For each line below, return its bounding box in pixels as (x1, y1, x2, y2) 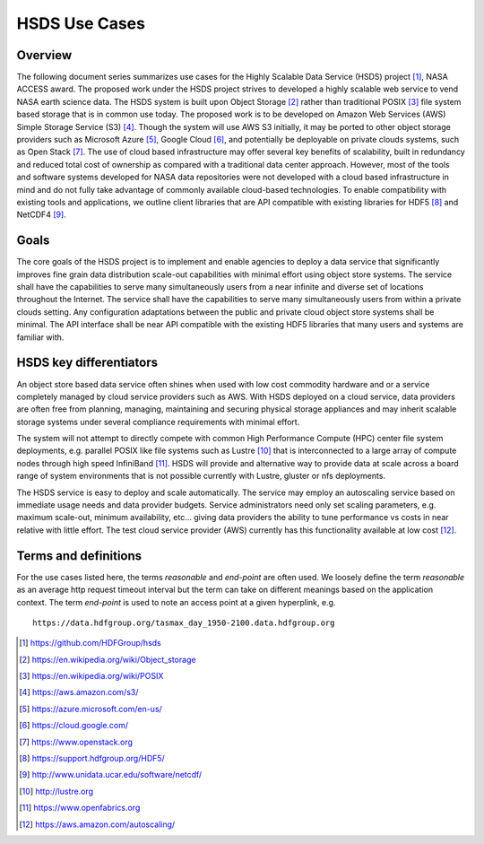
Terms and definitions (16, 548, 143, 563)
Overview (16, 48, 73, 63)
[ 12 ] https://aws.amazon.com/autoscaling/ (19, 819, 176, 830)
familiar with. (16, 332, 65, 343)
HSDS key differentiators (16, 355, 159, 370)
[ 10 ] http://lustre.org (19, 786, 94, 796)
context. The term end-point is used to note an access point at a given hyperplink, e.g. (16, 596, 336, 607)
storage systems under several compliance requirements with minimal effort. (16, 416, 300, 427)
